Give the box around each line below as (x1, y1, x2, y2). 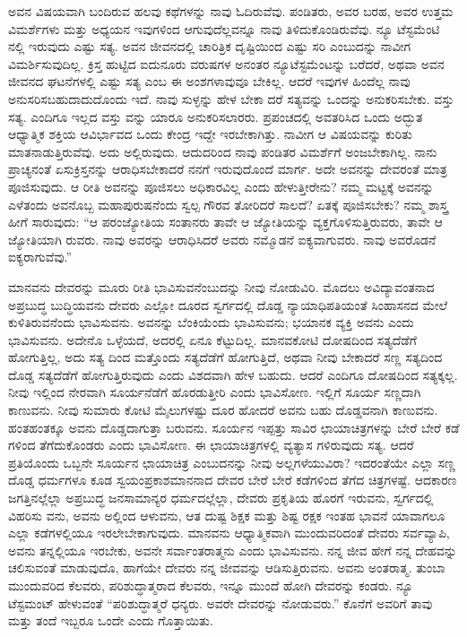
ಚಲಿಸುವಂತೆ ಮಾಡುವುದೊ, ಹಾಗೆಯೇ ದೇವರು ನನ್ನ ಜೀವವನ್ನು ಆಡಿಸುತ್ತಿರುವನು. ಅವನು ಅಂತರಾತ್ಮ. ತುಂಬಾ (8, 558, 445, 577)
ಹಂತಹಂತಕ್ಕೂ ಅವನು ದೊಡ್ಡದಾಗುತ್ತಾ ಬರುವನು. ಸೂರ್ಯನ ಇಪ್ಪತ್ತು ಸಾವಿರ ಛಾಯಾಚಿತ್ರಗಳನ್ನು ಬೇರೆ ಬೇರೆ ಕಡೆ (8, 417, 460, 436)
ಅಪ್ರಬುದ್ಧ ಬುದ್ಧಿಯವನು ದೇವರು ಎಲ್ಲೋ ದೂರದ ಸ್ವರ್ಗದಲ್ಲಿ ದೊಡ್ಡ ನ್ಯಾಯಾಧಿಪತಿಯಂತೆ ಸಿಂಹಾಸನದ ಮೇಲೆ (8, 295, 448, 314)
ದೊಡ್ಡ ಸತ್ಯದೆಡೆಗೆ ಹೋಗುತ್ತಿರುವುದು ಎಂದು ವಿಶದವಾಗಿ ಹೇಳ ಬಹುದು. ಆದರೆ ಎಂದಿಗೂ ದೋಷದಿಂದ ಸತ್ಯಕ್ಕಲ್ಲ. (8, 365, 458, 383)
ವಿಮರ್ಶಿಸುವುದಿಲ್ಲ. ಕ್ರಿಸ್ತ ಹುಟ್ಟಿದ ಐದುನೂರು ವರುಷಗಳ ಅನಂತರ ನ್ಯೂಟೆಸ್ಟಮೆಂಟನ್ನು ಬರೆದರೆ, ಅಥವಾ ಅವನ (8, 54, 445, 73)
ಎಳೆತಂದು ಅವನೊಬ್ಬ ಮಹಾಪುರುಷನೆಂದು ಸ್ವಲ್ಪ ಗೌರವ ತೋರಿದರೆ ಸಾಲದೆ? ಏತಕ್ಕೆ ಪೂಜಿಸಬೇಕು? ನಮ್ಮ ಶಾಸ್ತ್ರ (8, 194, 448, 213)
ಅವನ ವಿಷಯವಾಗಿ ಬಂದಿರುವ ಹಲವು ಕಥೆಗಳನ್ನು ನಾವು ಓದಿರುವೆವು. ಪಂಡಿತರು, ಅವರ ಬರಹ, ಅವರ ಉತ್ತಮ (8, 2, 454, 20)
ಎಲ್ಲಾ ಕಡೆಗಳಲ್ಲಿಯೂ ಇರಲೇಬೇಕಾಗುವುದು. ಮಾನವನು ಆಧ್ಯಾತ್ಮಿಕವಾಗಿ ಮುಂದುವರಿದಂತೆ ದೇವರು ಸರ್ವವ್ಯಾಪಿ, (8, 523, 450, 542)
